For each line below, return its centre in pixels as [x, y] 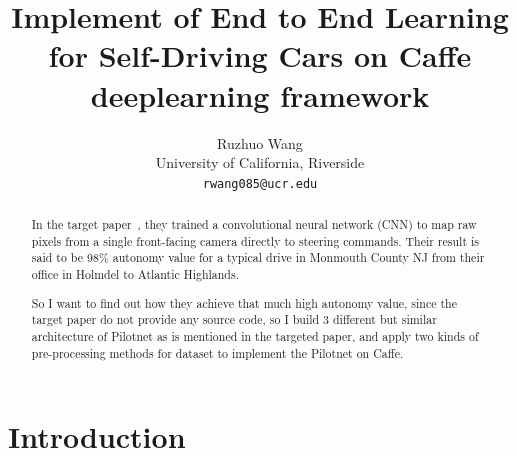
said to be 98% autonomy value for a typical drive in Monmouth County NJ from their [258, 257]
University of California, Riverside [260, 162]
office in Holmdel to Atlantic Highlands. [135, 274]
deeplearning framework [260, 94]
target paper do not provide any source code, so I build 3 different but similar [234, 319]
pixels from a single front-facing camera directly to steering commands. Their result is [255, 240]
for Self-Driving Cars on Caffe [260, 55]
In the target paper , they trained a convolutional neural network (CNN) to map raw [254, 224]
